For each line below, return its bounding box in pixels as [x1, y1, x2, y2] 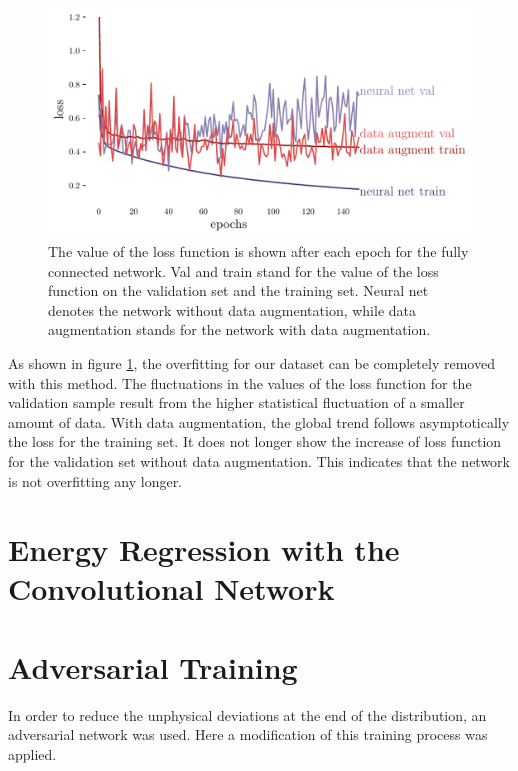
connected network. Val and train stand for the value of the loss [48, 260, 439, 281]
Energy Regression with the [8, 529, 400, 570]
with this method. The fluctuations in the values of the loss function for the [8, 372, 472, 393]
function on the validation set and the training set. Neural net [48, 280, 429, 301]
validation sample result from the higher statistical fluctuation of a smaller [8, 392, 465, 413]
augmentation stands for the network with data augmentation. [48, 319, 431, 340]
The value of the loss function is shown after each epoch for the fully [48, 240, 469, 261]
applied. [8, 743, 57, 764]
